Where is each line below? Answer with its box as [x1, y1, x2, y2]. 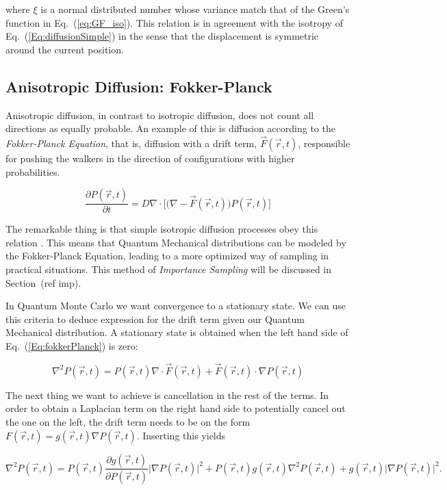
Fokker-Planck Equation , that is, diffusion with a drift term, [5, 136, 257, 150]
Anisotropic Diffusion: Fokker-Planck [5, 75, 272, 96]
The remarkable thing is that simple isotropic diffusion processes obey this [5, 222, 318, 236]
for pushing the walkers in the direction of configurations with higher [5, 151, 295, 165]
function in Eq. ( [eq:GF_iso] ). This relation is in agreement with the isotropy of [5, 15, 343, 29]
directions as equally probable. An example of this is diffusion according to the [5, 121, 335, 136]
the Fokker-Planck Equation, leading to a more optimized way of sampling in [5, 248, 329, 263]
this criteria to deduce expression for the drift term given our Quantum [5, 311, 305, 326]
